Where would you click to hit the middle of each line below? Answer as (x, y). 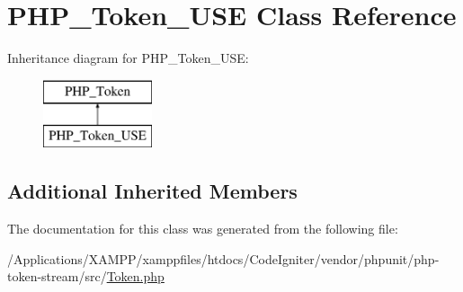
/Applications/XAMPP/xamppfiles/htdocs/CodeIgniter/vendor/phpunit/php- (223, 258)
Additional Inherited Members (152, 191)
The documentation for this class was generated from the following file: (203, 229)
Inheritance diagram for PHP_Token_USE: (128, 58)
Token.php (135, 276)
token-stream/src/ (57, 276)
